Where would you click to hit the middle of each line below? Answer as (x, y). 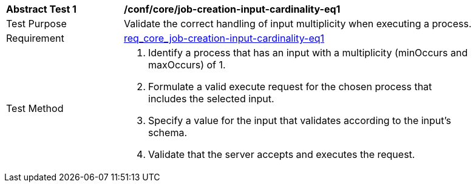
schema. (168, 133)
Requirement (35, 38)
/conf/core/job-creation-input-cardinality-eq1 (232, 9)
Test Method (35, 108)
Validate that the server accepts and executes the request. (282, 154)
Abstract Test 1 (41, 9)
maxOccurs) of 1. (187, 65)
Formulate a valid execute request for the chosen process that (290, 87)
